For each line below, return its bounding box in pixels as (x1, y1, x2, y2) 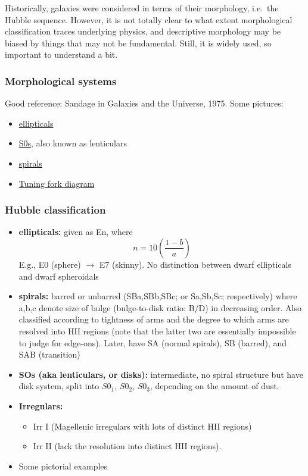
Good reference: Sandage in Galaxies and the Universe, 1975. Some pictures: (5, 97, 284, 109)
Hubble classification (5, 202, 106, 217)
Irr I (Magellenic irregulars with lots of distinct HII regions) (33, 419, 252, 432)
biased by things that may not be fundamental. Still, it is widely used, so (5, 36, 272, 49)
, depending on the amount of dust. (150, 380, 279, 392)
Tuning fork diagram (18, 177, 95, 189)
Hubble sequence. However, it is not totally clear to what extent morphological (5, 13, 293, 26)
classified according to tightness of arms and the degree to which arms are (18, 313, 289, 325)
